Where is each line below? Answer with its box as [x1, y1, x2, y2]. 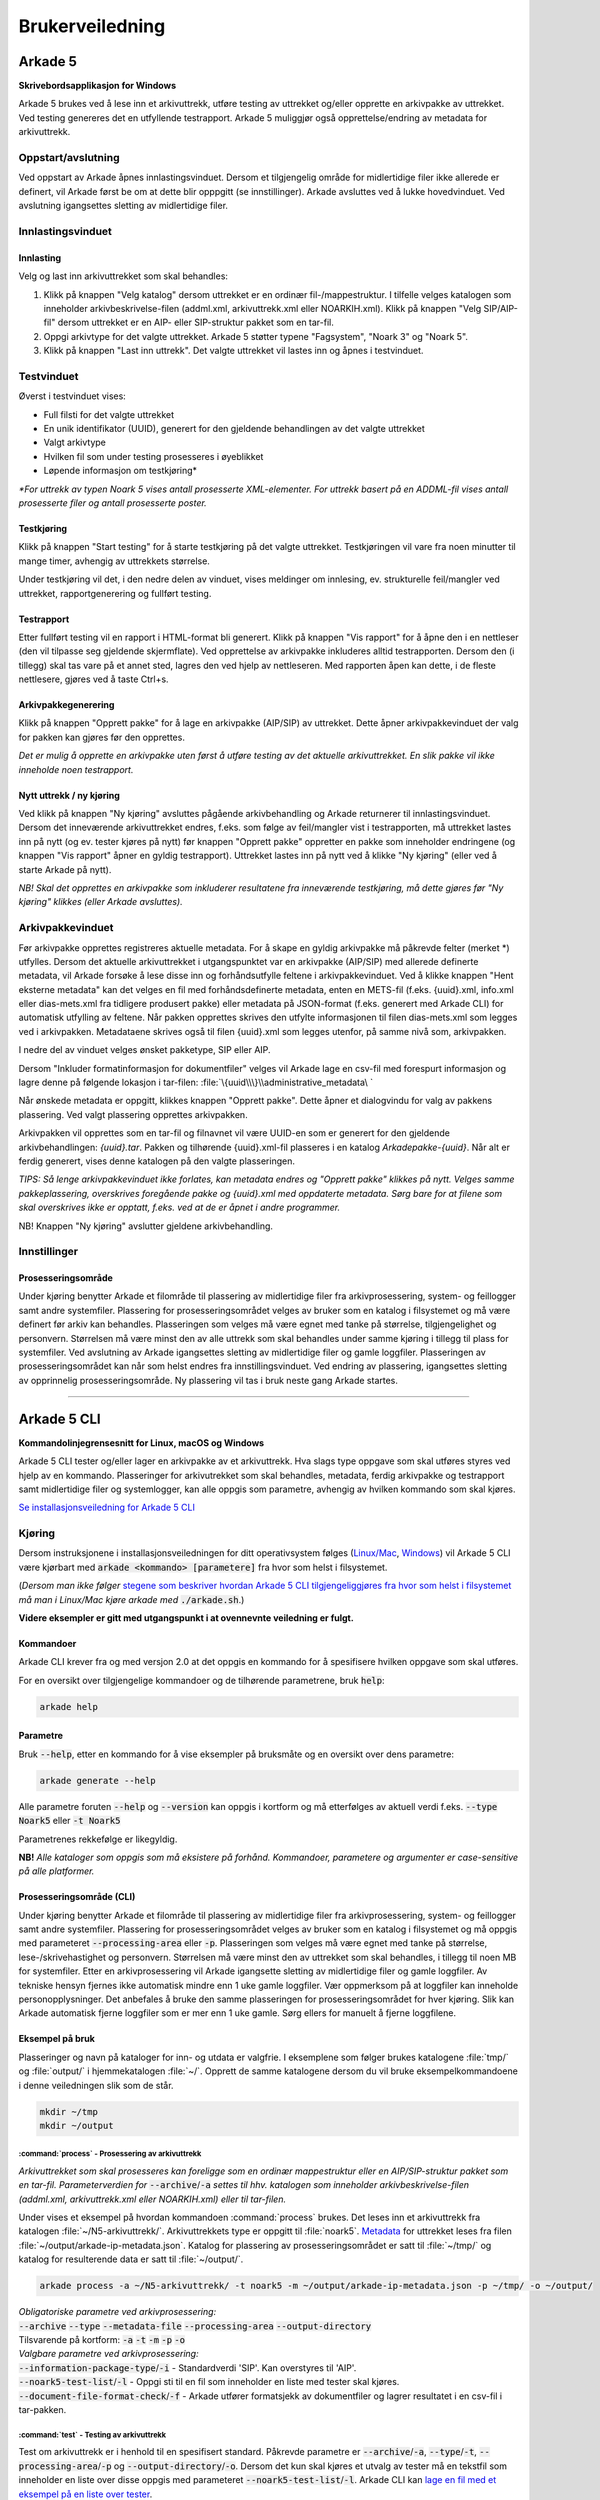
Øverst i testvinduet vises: [18, 390, 127, 402]
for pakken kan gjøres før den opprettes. [18, 731, 185, 743]
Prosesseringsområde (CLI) [18, 1891, 136, 1903]
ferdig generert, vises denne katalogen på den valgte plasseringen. [18, 1155, 295, 1167]
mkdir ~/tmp [39, 2106, 99, 2117]
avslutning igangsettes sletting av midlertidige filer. [18, 200, 229, 212]
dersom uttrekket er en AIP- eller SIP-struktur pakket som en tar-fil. [57, 316, 335, 329]
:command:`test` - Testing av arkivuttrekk [18, 2430, 167, 2440]
